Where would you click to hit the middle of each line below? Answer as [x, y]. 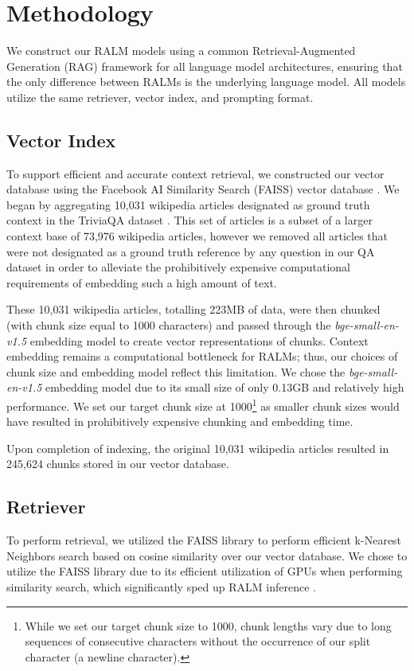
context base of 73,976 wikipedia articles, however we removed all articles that [197, 236]
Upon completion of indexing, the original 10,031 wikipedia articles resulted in [198, 448]
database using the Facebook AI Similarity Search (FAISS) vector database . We [203, 189]
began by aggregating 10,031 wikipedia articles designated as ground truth [188, 204]
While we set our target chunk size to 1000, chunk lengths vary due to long [208, 625]
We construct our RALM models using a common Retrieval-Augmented [181, 51]
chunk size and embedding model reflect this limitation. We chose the [176, 371]
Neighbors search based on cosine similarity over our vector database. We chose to [207, 555]
